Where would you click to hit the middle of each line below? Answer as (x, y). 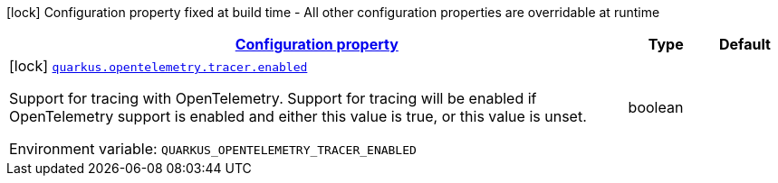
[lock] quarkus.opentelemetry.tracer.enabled (158, 66)
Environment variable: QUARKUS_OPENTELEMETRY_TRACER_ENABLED (213, 149)
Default (744, 44)
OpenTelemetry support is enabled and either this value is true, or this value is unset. (298, 116)
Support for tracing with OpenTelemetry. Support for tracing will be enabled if (273, 98)
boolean (656, 107)
